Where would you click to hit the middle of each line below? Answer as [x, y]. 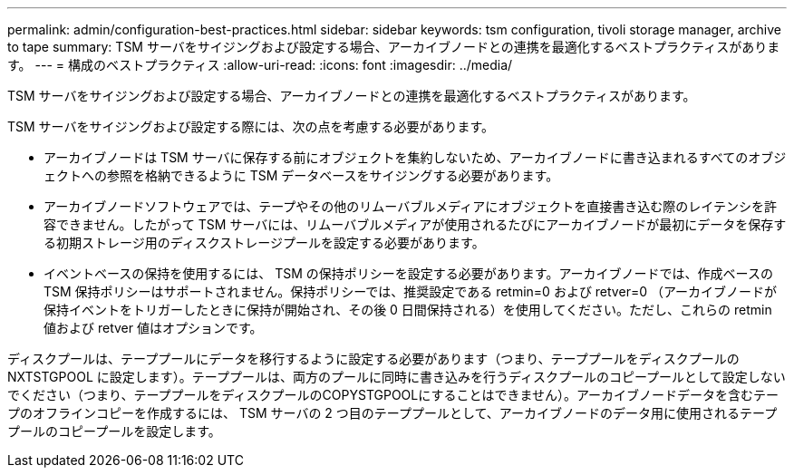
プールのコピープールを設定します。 [114, 431]
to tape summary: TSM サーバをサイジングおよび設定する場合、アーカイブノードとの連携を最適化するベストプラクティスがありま [394, 47]
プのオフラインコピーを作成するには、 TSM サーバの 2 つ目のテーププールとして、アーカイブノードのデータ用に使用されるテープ [392, 413]
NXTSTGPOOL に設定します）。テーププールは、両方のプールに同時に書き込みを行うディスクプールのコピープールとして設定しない [397, 377]
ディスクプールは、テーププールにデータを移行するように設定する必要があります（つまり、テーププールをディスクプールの [373, 359]
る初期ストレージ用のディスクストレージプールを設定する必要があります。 [264, 242]
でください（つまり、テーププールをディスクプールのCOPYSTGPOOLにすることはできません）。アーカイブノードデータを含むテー [393, 395]
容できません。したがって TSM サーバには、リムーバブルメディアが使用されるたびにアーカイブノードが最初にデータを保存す [415, 224]
